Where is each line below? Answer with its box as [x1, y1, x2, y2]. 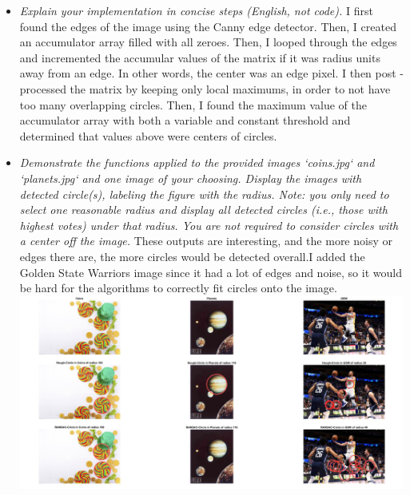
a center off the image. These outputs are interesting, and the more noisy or [19, 232, 392, 249]
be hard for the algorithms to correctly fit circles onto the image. [19, 279, 337, 296]
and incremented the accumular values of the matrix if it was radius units [19, 49, 380, 65]
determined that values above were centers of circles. [19, 127, 277, 144]
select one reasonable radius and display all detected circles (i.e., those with [19, 201, 388, 218]
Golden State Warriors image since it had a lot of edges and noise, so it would [19, 263, 402, 280]
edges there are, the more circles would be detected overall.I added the [19, 247, 365, 264]
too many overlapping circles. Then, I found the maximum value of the [19, 96, 367, 113]
